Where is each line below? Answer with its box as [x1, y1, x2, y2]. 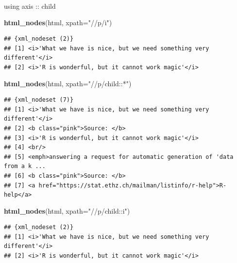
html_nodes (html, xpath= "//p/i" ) [4, 17, 112, 27]
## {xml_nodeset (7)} [4, 96, 74, 104]
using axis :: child [4, 1, 56, 11]
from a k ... [4, 163, 46, 170]
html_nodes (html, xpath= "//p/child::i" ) [4, 205, 130, 216]
